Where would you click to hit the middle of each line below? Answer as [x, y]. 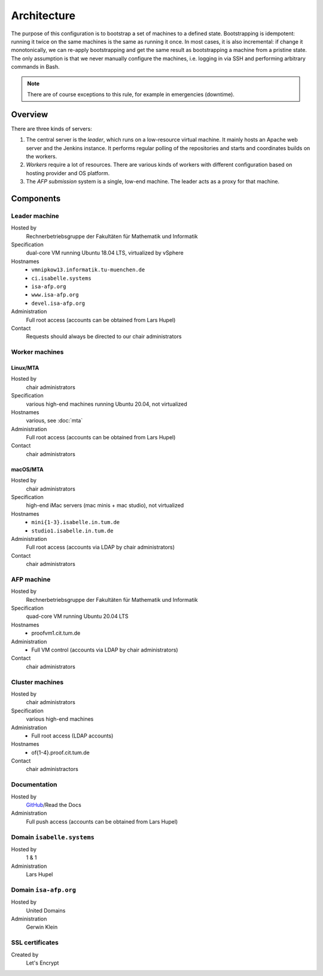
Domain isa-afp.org [44, 889]
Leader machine [35, 216]
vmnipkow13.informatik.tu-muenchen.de [88, 270]
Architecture [43, 16]
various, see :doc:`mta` [54, 421]
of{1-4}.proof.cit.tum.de [60, 752]
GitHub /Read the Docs [54, 804]
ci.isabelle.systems [62, 278]
